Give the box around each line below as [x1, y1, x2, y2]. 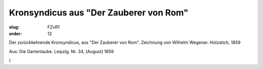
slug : [9, 24, 19, 30]
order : [9, 30, 22, 36]
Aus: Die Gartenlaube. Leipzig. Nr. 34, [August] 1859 [9, 48, 114, 54]
